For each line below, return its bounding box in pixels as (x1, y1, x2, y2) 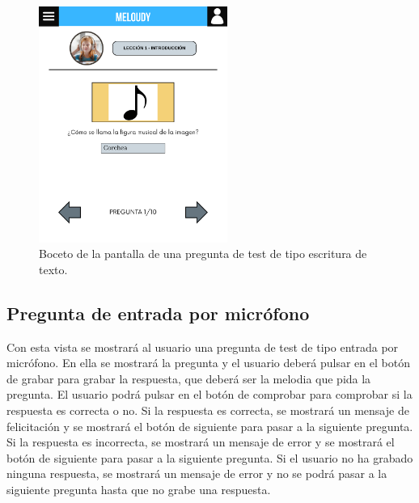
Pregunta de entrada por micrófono (6, 300, 310, 325)
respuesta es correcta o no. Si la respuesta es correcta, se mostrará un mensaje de (6, 401, 409, 418)
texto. (39, 260, 68, 277)
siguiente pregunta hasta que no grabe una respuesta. (6, 480, 271, 497)
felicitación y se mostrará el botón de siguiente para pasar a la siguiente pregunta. (6, 417, 413, 434)
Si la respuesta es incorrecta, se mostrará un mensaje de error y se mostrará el (6, 433, 395, 450)
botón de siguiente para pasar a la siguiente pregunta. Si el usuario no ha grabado (6, 449, 413, 466)
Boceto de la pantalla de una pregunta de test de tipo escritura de (39, 245, 367, 262)
